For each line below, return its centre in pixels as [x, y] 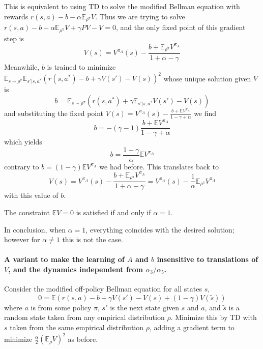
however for [22, 239]
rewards [16, 16]
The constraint [27, 212]
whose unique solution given [207, 78]
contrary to [22, 166]
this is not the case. [93, 239]
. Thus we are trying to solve [140, 16]
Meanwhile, [22, 67]
